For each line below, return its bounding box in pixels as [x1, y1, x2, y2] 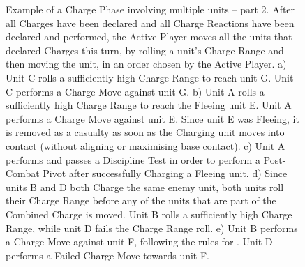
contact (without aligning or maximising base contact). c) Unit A [6, 138, 285, 153]
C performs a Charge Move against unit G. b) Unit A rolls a [6, 84, 265, 98]
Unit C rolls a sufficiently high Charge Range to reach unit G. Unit [6, 70, 294, 84]
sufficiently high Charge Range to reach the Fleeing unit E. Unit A [6, 98, 292, 112]
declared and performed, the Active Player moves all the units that [6, 29, 292, 44]
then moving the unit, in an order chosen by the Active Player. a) [6, 56, 287, 71]
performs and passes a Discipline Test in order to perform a [6, 152, 260, 167]
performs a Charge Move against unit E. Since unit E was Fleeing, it [6, 111, 299, 125]
